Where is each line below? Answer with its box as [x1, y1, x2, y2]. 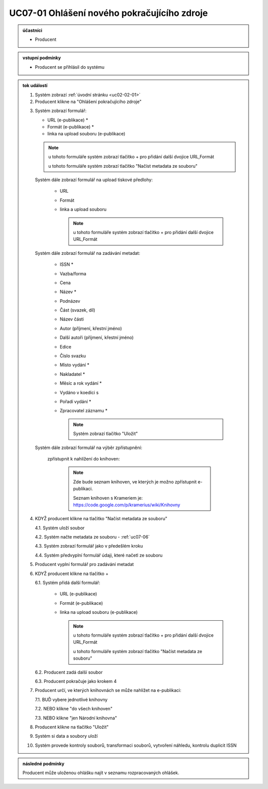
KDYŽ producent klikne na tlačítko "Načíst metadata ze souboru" [35, 516, 167, 522]
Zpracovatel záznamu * [60, 408, 108, 414]
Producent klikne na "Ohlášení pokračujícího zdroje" [35, 99, 141, 105]
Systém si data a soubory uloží [35, 733, 98, 739]
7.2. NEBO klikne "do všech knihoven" [35, 706, 113, 712]
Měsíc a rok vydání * [60, 380, 102, 386]
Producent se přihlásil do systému [35, 64, 105, 70]
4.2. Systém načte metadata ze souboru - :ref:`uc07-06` [35, 534, 150, 540]
